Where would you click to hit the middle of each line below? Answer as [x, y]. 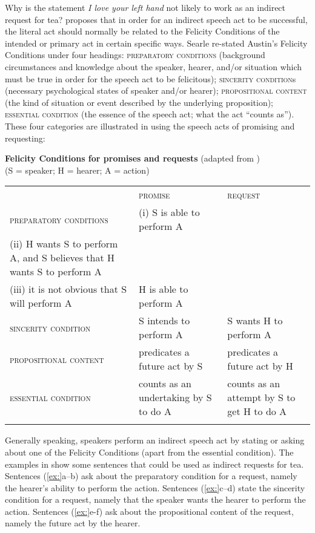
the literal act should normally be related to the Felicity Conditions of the [142, 31]
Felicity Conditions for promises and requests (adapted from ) [133, 158]
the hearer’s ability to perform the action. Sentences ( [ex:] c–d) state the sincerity [155, 487]
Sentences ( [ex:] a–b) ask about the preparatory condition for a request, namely [151, 476]
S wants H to [255, 321]
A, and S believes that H [62, 258]
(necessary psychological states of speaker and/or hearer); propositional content [156, 90]
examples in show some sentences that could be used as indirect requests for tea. [154, 464]
